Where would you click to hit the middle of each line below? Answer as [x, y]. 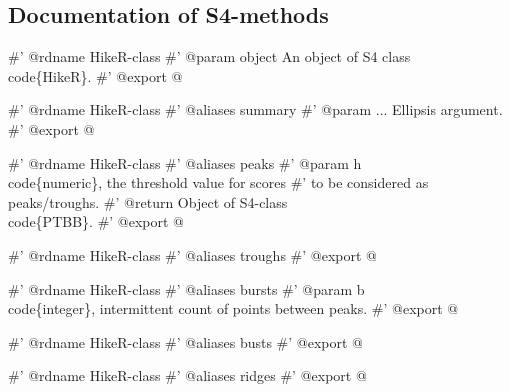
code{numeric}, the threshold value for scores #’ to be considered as [218, 182]
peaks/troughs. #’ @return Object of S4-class [148, 201]
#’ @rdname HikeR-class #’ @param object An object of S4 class [209, 56]
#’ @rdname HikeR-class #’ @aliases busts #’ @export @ [185, 341]
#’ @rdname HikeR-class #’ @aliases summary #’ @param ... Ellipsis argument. [255, 109]
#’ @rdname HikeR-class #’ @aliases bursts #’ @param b [186, 288]
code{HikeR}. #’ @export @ [95, 75]
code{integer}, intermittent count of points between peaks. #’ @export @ [233, 308]
